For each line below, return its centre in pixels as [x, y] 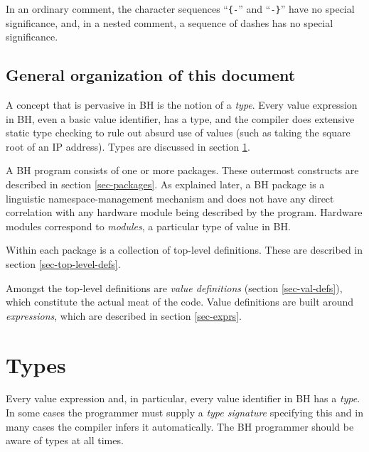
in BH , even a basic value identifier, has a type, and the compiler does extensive [180, 118]
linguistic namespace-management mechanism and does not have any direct [170, 198]
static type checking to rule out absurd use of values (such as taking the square [178, 133]
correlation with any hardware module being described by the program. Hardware [184, 212]
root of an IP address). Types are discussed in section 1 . [128, 146]
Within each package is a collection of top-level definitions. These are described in [184, 250]
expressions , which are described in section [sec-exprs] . [124, 315]
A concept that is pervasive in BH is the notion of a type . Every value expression [182, 105]
